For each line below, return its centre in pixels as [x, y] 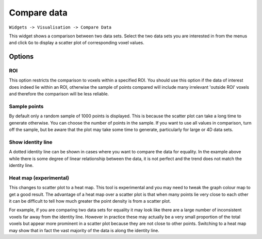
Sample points [26, 107]
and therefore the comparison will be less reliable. [59, 94]
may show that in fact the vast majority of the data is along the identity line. [84, 230]
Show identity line [31, 142]
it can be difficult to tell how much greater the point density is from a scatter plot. [90, 201]
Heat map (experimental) [39, 178]
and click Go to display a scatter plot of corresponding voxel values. [77, 43]
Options [21, 56]
